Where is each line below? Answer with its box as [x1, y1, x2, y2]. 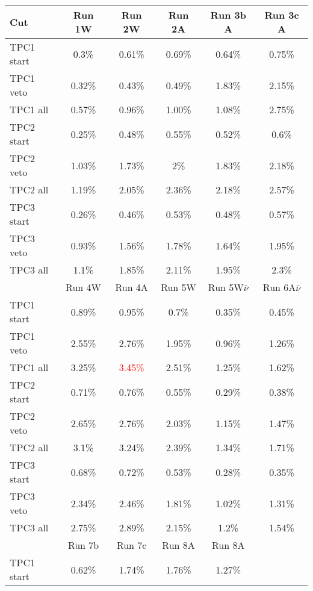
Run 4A [115, 280, 148, 294]
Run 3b [210, 8, 246, 22]
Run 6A [262, 280, 296, 294]
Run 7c [116, 538, 147, 552]
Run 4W [66, 280, 102, 294]
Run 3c [264, 8, 299, 22]
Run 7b [67, 538, 99, 552]
